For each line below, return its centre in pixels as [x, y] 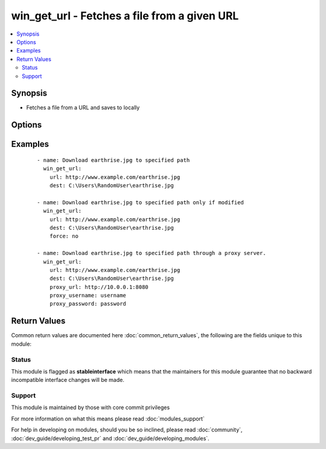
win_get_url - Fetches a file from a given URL [125, 16]
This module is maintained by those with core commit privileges [91, 407]
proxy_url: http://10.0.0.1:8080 [99, 287]
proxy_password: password [88, 304]
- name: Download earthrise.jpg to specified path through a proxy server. [152, 253]
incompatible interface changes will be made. [68, 380]
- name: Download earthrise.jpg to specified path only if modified [140, 202]
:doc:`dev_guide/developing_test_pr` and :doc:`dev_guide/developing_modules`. [110, 438]
